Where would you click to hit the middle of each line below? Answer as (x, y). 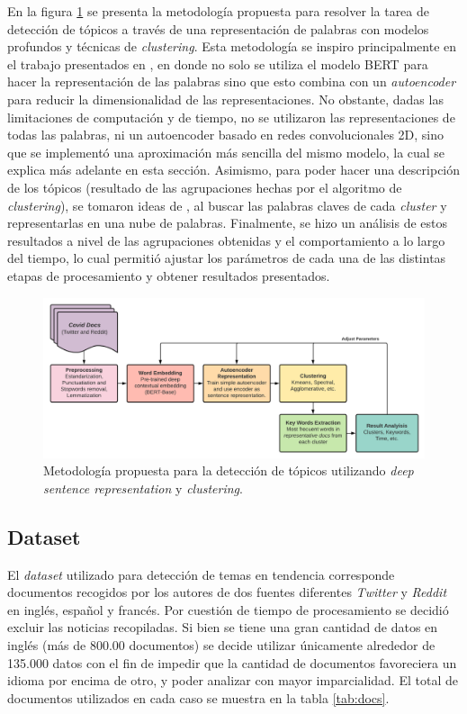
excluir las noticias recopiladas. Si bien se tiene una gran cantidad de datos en (223, 627)
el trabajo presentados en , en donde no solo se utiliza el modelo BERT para (218, 63)
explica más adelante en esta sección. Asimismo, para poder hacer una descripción (234, 170)
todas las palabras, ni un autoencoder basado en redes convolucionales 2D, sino (226, 135)
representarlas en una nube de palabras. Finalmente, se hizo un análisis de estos (228, 223)
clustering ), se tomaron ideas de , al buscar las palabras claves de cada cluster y (227, 205)
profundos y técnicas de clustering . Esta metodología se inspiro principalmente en (232, 46)
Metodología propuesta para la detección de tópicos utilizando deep (229, 470)
